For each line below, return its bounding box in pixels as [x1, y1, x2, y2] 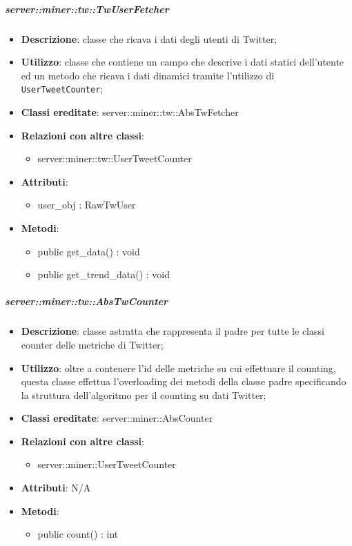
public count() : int [37, 527, 119, 541]
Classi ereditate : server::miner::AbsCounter [21, 411, 213, 425]
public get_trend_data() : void [37, 267, 170, 282]
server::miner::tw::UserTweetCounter [37, 151, 192, 166]
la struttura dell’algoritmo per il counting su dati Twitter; [21, 387, 266, 402]
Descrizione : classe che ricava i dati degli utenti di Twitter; [21, 31, 277, 46]
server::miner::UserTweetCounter [37, 457, 176, 471]
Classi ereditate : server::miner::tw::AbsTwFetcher [21, 105, 239, 119]
